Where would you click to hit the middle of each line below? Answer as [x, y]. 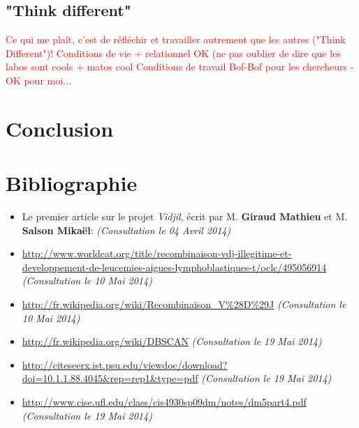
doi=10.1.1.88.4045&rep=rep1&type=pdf [110, 378]
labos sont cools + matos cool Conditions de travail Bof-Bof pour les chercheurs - [180, 67]
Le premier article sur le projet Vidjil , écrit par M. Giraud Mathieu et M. [185, 216]
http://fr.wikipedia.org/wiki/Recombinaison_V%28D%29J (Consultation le [184, 304]
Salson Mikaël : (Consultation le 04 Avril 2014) [126, 230]
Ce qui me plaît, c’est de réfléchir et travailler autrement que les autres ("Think [176, 39]
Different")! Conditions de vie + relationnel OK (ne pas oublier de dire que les [173, 53]
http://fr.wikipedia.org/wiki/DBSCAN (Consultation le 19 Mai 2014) [172, 341]
